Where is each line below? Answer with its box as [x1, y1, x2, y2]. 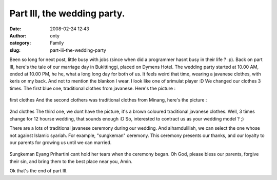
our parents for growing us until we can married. [9, 139, 112, 146]
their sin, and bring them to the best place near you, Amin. [9, 158, 133, 164]
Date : [9, 26, 22, 32]
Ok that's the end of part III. [9, 168, 68, 174]
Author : [9, 32, 27, 38]
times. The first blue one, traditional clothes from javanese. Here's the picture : [9, 85, 176, 91]
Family [50, 40, 64, 46]
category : [9, 40, 31, 46]
